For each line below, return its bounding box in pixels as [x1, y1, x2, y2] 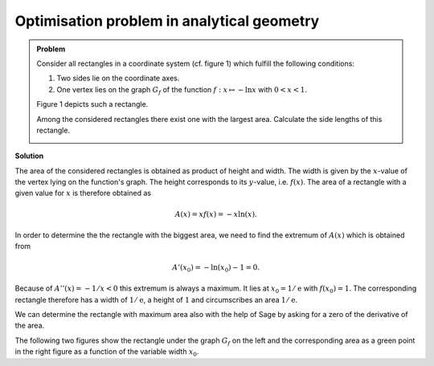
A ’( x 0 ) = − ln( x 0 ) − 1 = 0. [172, 262, 260, 274]
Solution [14, 151, 44, 161]
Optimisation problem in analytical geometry [14, 12, 320, 30]
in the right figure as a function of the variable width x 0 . [14, 347, 199, 358]
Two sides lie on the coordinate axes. [56, 73, 180, 83]
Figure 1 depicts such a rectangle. [36, 100, 149, 109]
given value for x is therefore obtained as [14, 189, 152, 198]
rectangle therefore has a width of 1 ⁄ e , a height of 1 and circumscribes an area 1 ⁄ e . [14, 295, 297, 304]
